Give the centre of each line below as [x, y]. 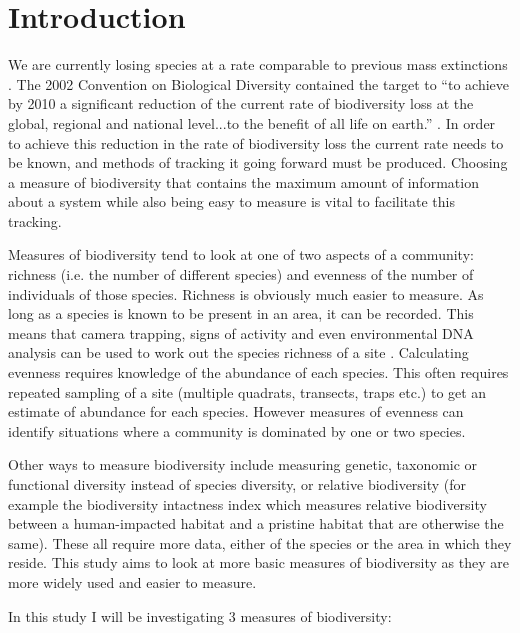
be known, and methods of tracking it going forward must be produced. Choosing [258, 162]
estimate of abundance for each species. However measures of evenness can [236, 411]
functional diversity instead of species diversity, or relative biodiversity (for [237, 484]
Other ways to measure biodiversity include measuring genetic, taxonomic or [243, 464]
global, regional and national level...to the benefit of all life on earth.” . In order [252, 122]
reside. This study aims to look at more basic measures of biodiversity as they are [258, 562]
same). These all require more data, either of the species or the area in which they [260, 542]
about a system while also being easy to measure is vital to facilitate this [231, 201]
